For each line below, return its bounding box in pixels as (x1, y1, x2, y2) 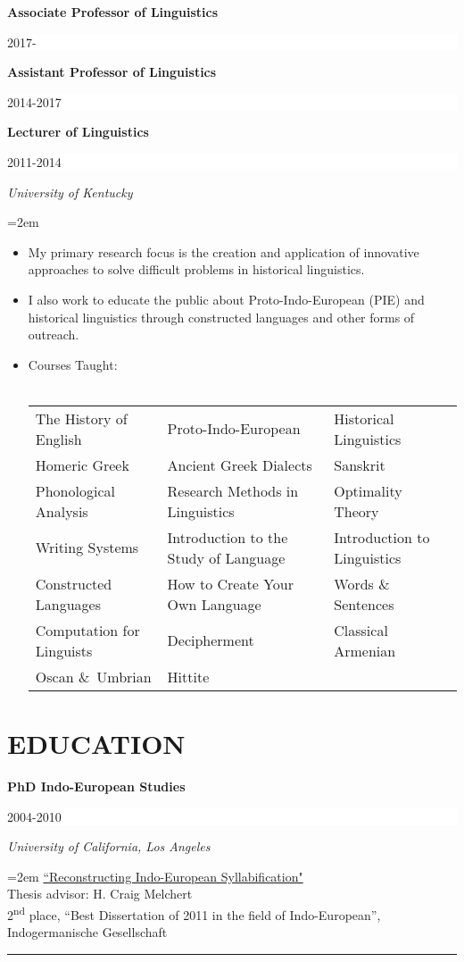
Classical (334, 619, 388, 640)
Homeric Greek (35, 454, 129, 475)
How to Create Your (167, 573, 294, 594)
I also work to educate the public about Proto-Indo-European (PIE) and (28, 289, 425, 308)
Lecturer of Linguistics (7, 122, 149, 141)
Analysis (35, 500, 88, 522)
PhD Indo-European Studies (7, 777, 186, 796)
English (35, 428, 82, 449)
